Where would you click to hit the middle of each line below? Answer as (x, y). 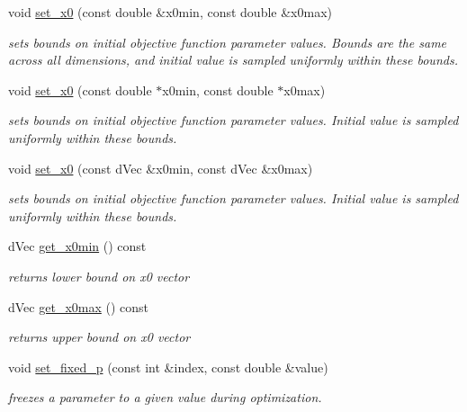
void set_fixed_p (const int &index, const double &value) (168, 367)
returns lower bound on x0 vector (99, 276)
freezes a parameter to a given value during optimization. (165, 397)
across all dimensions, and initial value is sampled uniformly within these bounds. (233, 60)
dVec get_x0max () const (79, 306)
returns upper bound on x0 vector (99, 337)
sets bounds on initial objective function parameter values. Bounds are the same (228, 42)
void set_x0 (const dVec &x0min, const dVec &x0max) (161, 168)
